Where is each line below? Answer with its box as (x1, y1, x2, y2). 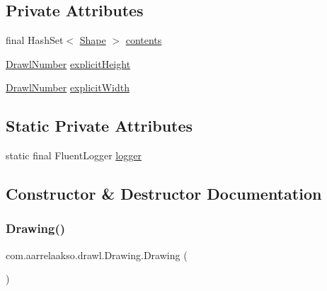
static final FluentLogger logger (6, 148, 142, 163)
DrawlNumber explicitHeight (6, 56, 131, 71)
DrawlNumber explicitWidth (6, 80, 130, 95)
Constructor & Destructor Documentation (6, 183, 322, 205)
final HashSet (6, 33, 64, 47)
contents (125, 33, 162, 47)
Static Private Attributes (6, 115, 193, 137)
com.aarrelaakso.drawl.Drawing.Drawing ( (6, 247, 188, 262)
